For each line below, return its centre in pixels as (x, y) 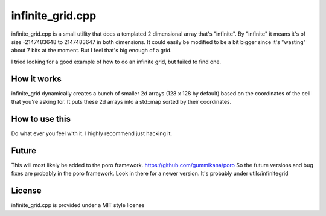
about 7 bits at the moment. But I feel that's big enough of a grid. (91, 51)
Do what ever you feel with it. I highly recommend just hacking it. (91, 133)
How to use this (41, 119)
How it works (36, 79)
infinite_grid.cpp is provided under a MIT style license (78, 205)
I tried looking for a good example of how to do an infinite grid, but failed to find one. (116, 62)
